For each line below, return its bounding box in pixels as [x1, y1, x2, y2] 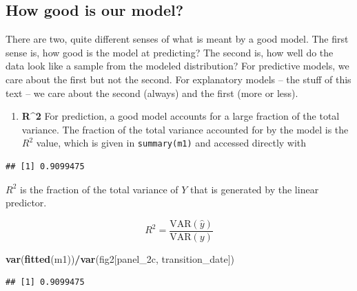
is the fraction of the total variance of [19, 182, 178, 196]
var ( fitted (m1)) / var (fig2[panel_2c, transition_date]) [6, 251, 235, 266]
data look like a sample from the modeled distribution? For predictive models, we [6, 58, 349, 73]
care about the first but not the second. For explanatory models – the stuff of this [6, 72, 351, 86]
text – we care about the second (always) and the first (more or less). [6, 85, 298, 100]
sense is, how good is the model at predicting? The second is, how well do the [6, 45, 334, 59]
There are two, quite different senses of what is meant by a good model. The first [6, 32, 349, 46]
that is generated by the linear [190, 182, 319, 196]
